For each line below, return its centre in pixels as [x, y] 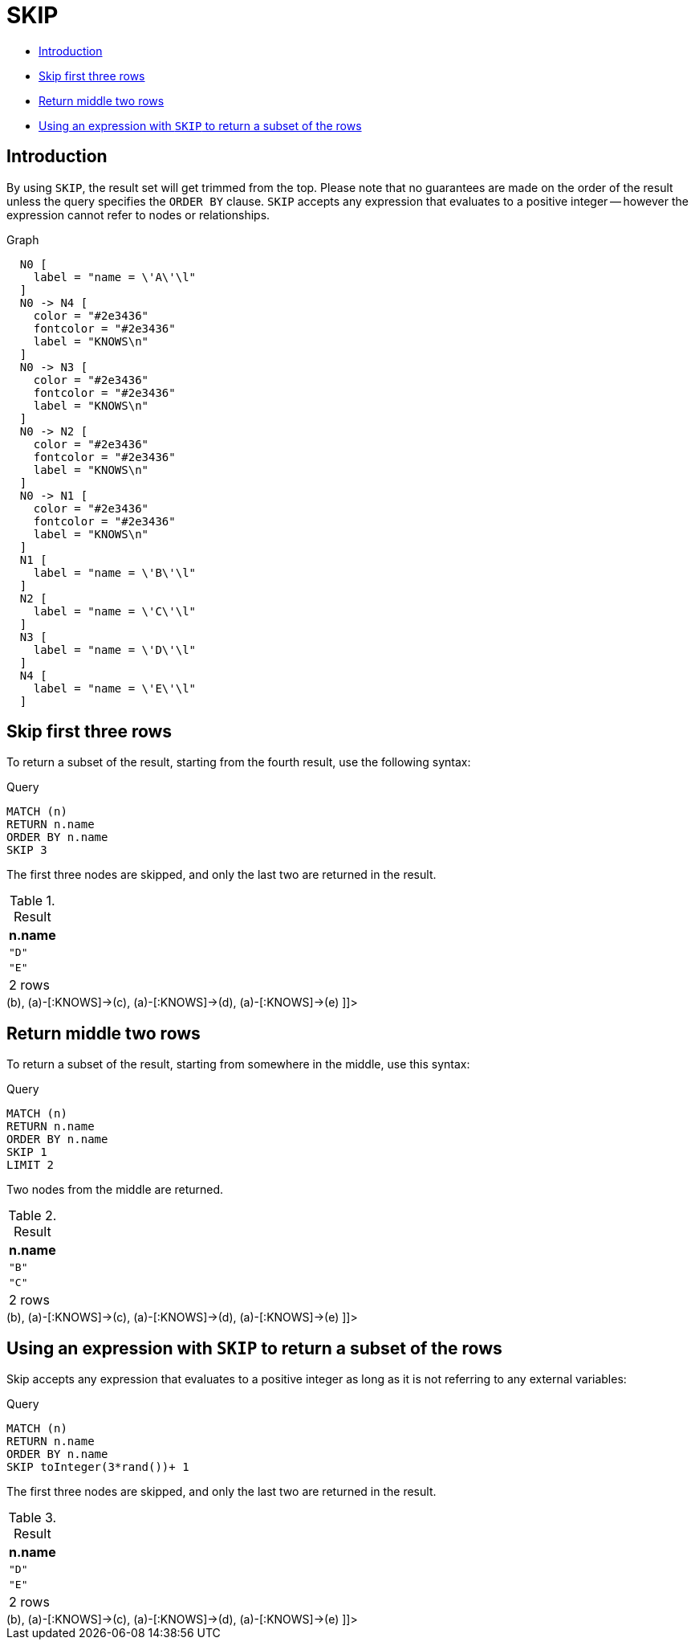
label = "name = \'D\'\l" [115, 649]
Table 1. [32, 901]
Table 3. [33, 1518]
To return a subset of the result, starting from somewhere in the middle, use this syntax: [238, 1064]
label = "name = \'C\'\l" [115, 611]
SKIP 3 [27, 850]
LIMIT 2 [30, 1165]
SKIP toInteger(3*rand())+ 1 [98, 1467]
